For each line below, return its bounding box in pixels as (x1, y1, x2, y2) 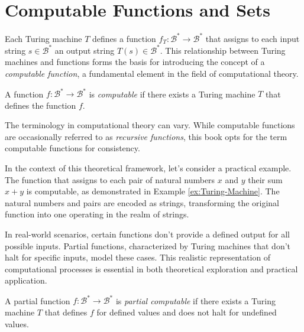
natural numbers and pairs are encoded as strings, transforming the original (5, 196, 279, 209)
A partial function (5, 294, 70, 307)
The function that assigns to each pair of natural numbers (5, 173, 215, 185)
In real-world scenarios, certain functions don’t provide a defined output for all (5, 227, 290, 240)
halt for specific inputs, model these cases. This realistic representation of (5, 251, 271, 263)
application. (5, 274, 47, 287)
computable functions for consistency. (5, 142, 140, 154)
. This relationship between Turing (160, 44, 286, 56)
